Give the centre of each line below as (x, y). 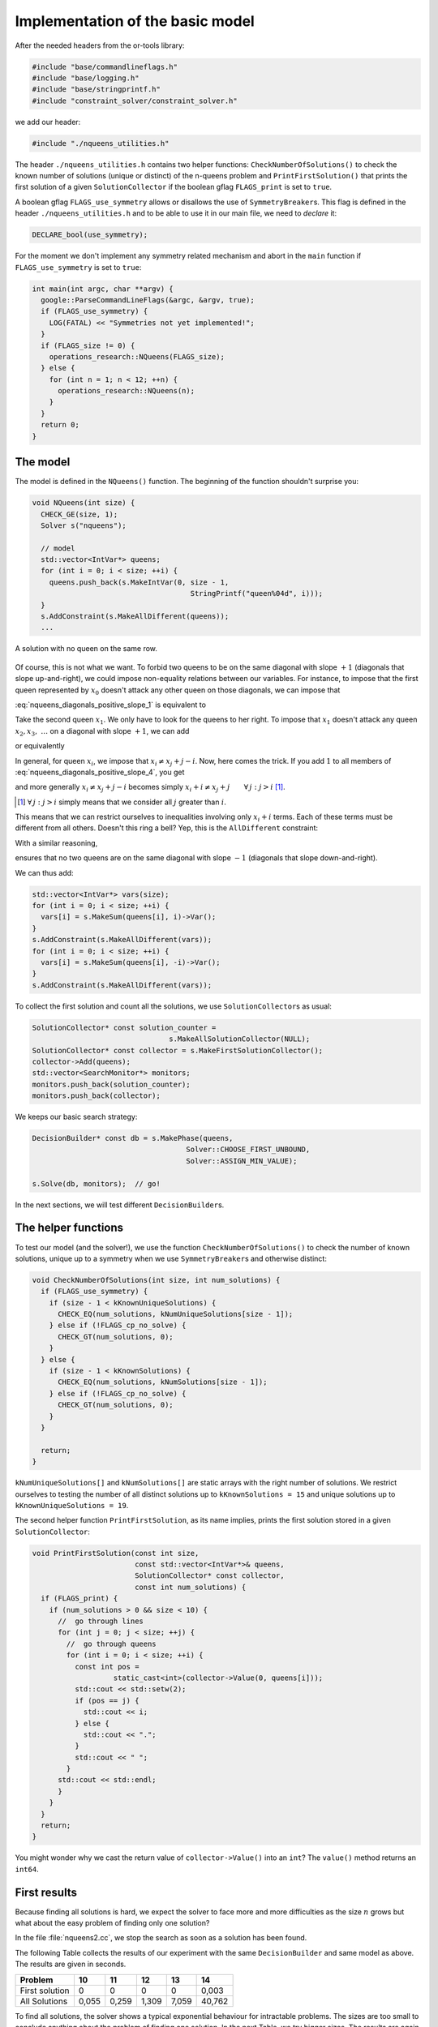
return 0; (60, 425)
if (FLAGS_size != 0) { (88, 345)
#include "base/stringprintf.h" (97, 90)
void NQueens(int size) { (84, 503)
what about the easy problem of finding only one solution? (112, 1923)
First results (46, 1892)
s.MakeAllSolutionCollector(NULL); (240, 1039)
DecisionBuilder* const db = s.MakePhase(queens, (133, 1138)
